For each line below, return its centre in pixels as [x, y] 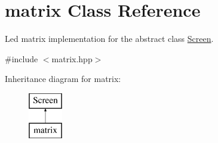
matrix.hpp [72, 58]
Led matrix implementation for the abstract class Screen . [109, 39]
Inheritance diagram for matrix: [63, 79]
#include [22, 58]
